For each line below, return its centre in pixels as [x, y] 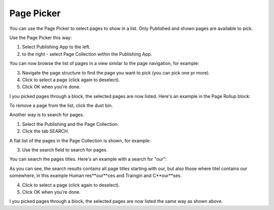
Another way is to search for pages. [47, 115]
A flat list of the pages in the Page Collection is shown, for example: [80, 141]
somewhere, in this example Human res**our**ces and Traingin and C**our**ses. [96, 176]
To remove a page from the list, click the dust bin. [61, 106]
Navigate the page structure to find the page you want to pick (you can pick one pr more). [116, 73]
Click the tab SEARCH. [46, 131]
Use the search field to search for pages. [65, 150]
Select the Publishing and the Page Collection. [70, 124]
